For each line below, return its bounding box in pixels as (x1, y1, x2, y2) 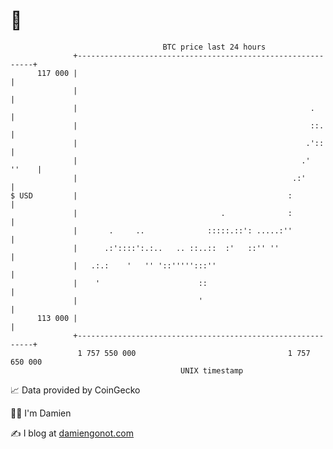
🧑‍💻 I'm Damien (10, 407, 72, 419)
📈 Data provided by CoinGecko (10, 384, 141, 396)
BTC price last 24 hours (162, 42, 267, 52)
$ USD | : (10, 190, 293, 201)
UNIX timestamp (180, 365, 244, 376)
